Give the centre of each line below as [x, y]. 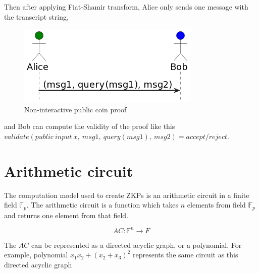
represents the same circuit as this [185, 255]
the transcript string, [36, 16]
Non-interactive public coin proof [75, 109]
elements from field [216, 205]
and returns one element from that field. [66, 215]
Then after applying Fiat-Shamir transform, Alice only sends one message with [126, 7]
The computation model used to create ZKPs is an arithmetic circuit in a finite [127, 195]
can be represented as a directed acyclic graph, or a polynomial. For [136, 245]
